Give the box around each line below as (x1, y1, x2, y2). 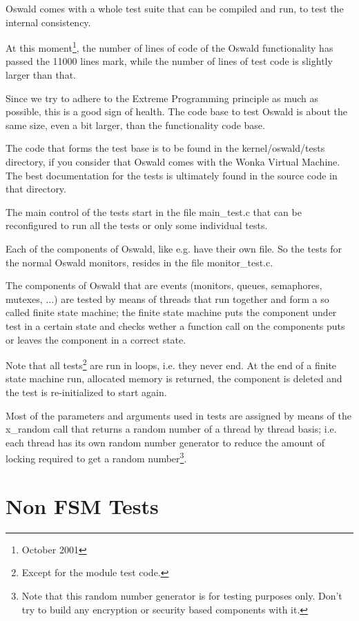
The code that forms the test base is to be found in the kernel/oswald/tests (6, 141, 325, 155)
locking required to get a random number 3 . (6, 449, 187, 465)
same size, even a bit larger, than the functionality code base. (6, 117, 265, 132)
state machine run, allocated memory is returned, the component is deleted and (6, 371, 342, 386)
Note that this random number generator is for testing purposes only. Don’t (21, 588, 342, 602)
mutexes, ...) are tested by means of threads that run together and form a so (6, 291, 329, 306)
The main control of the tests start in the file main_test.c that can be (6, 204, 302, 219)
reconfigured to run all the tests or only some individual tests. (6, 218, 268, 233)
